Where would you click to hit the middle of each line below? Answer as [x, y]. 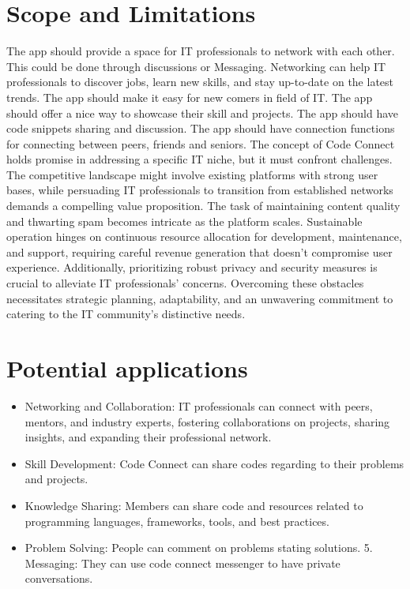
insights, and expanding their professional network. [148, 437]
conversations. [59, 578]
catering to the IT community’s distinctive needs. [126, 314]
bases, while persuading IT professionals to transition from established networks [200, 190]
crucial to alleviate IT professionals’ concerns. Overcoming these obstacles [185, 283]
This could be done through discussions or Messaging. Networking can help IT [196, 66]
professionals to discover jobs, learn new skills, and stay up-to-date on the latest [200, 82]
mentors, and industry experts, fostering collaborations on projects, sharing [207, 421]
